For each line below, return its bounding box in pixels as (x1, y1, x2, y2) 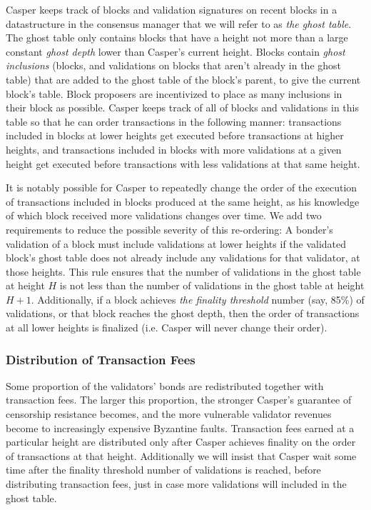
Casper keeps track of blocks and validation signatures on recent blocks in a (6, 2, 337, 16)
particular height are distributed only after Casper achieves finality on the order (6, 434, 356, 449)
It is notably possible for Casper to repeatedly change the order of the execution (6, 180, 357, 195)
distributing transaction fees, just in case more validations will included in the (6, 476, 347, 491)
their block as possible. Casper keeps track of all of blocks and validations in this (6, 100, 360, 115)
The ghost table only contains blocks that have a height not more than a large (6, 30, 348, 45)
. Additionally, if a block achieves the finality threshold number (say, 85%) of (31, 291, 365, 306)
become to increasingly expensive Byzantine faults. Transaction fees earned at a (6, 420, 355, 435)
